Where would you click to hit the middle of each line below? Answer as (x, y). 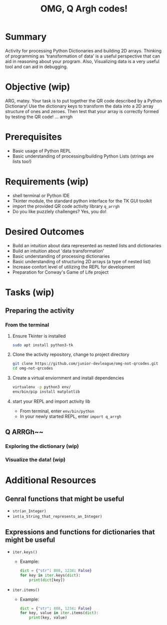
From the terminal (27, 325)
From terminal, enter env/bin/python (57, 411)
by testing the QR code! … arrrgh (39, 117)
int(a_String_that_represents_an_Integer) (57, 517)
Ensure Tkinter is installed (39, 336)
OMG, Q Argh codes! (84, 9)
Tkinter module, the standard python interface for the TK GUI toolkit (82, 201)
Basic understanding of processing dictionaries (61, 256)
